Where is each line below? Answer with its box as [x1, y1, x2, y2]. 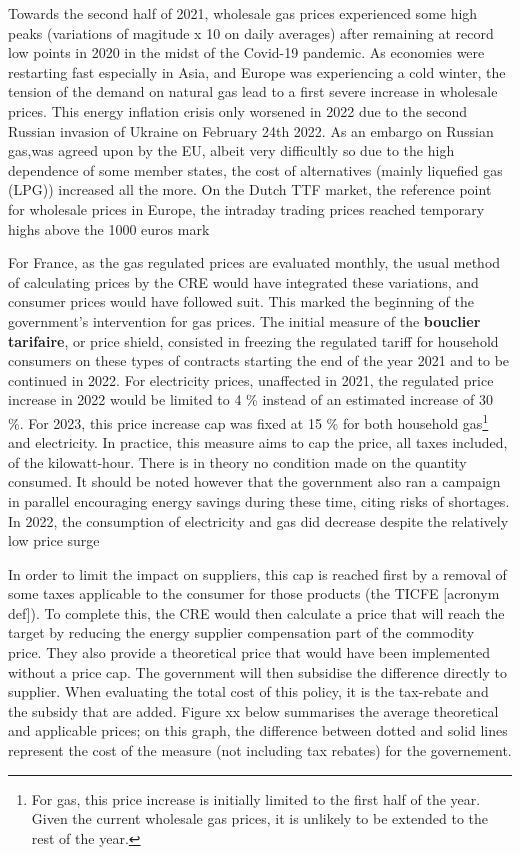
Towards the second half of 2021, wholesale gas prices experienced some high [8, 3, 478, 23]
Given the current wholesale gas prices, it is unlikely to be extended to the [31, 808, 489, 829]
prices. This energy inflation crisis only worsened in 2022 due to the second [8, 100, 468, 121]
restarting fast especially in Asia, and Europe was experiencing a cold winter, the [8, 61, 506, 82]
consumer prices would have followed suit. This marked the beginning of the [8, 291, 474, 312]
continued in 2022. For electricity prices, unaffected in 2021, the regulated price [8, 369, 494, 390]
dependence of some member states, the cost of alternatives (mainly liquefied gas [8, 159, 503, 180]
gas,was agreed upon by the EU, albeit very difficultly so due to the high [8, 140, 455, 161]
